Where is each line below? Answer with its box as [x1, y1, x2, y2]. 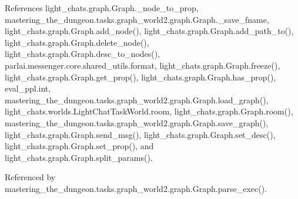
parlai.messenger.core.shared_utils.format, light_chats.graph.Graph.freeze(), [5, 59, 280, 71]
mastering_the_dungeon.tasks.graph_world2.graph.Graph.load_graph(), [5, 93, 269, 106]
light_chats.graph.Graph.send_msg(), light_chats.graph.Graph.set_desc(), [5, 128, 276, 140]
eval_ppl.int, [5, 82, 51, 95]
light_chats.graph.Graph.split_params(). [5, 151, 153, 163]
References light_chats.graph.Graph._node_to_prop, [5, 2, 199, 14]
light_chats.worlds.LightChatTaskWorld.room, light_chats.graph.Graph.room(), [5, 105, 293, 117]
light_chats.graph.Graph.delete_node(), [5, 36, 149, 48]
